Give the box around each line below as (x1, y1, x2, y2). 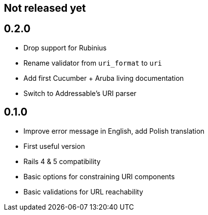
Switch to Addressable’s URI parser (23, 89, 137, 97)
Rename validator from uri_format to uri (23, 58, 162, 67)
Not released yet (4, 2, 86, 14)
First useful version (23, 142, 85, 150)
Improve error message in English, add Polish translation (23, 126, 205, 135)
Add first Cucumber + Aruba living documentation (23, 73, 184, 82)
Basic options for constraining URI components (23, 172, 175, 181)
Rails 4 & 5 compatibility (23, 157, 101, 166)
